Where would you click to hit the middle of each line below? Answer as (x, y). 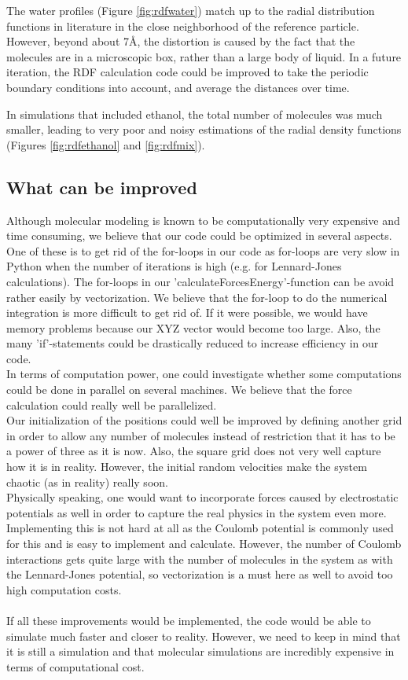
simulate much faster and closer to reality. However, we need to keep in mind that (204, 636)
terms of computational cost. (75, 666)
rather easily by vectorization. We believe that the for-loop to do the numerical (197, 297)
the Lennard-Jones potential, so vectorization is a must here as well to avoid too (200, 574)
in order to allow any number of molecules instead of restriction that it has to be (201, 435)
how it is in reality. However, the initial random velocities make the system (187, 467)
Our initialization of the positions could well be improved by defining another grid (204, 420)
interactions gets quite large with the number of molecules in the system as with (200, 559)
